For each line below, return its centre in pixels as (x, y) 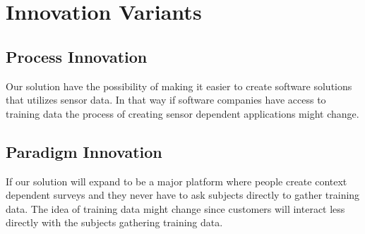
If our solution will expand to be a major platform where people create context (176, 181)
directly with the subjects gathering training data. (114, 222)
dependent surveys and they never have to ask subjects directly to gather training (183, 195)
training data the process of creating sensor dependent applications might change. (182, 113)
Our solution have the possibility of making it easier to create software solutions (179, 86)
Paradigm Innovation (84, 151)
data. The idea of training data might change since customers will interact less (175, 208)
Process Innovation (77, 56)
